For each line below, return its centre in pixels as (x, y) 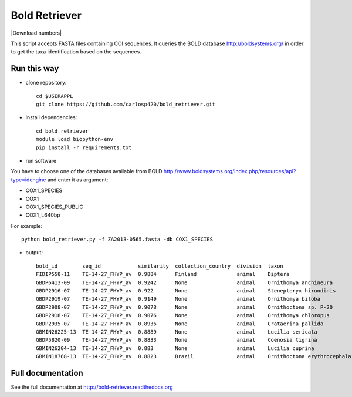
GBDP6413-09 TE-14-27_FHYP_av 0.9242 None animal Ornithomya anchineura (185, 282)
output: (34, 253)
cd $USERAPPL (55, 96)
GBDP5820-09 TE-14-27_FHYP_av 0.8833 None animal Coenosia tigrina (177, 340)
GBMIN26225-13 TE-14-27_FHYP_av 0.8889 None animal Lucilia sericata (177, 332)
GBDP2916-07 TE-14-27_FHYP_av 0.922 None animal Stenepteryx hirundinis (186, 291)
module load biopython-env (75, 139)
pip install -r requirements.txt (84, 147)
